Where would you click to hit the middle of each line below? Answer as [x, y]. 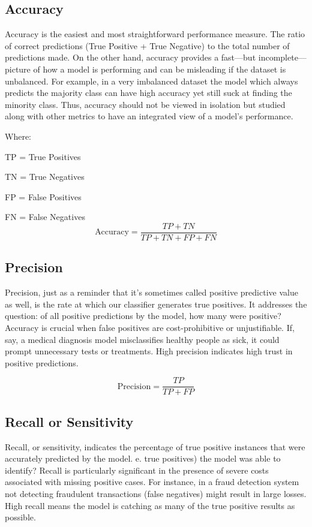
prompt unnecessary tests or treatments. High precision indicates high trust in [149, 351]
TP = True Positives [43, 156]
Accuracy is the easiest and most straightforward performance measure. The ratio [155, 34]
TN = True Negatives [45, 177]
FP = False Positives [43, 196]
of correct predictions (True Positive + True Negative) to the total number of [147, 45]
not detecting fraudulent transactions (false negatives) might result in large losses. [156, 493]
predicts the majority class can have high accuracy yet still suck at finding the [148, 93]
